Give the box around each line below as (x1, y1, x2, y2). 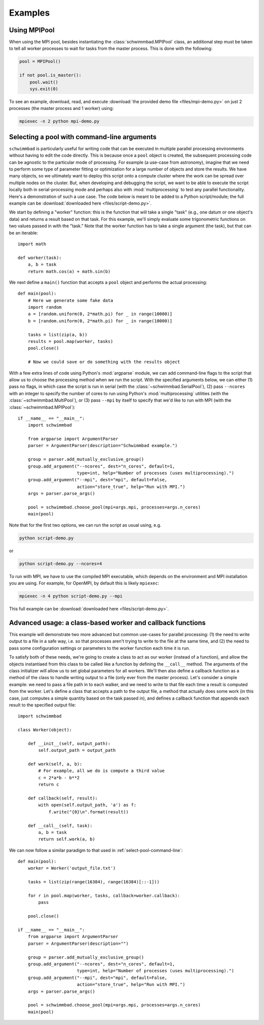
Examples (9, 7, 50, 18)
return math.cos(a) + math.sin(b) (27, 269, 111, 274)
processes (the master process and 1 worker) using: (9, 106, 114, 111)
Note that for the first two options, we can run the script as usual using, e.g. (9, 522, 161, 528)
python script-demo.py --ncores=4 (19, 561, 102, 566)
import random (27, 304, 62, 310)
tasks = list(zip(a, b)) (27, 332, 88, 337)
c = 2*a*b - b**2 (38, 775, 80, 780)
